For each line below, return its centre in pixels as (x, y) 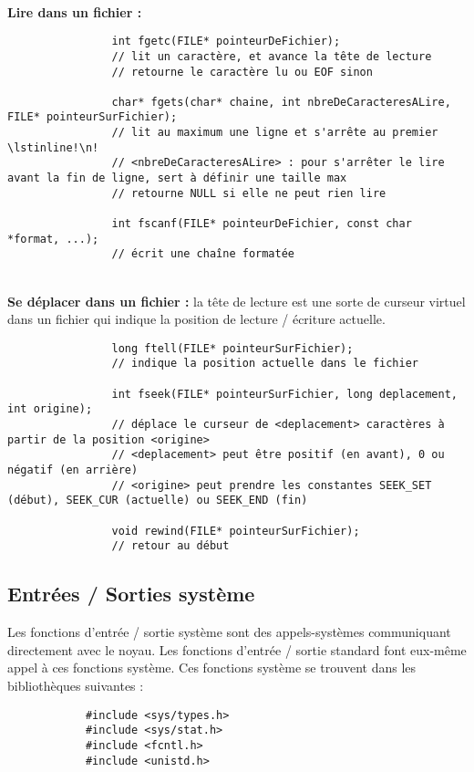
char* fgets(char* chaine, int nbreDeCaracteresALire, (281, 102)
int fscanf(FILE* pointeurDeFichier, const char (262, 224)
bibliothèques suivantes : (76, 685)
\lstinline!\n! (53, 147)
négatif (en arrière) (73, 470)
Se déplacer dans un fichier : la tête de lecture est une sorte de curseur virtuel (237, 301)
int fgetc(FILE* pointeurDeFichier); (226, 42)
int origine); (50, 409)
